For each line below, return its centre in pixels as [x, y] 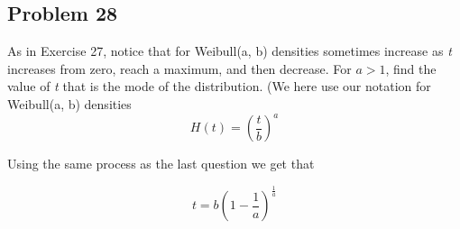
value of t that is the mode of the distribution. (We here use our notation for [219, 86]
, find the [411, 68]
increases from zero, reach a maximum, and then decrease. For [179, 68]
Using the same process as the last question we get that [161, 164]
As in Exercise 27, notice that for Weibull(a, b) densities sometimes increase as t [230, 51]
